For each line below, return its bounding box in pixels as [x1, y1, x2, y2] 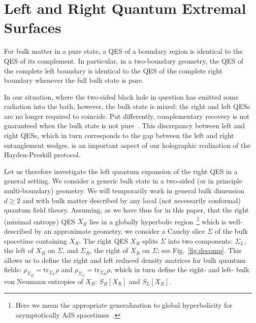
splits [142, 235, 159, 246]
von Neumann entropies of [4, 276, 83, 286]
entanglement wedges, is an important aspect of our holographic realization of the [4, 140, 251, 150]
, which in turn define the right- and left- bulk [110, 264, 250, 275]
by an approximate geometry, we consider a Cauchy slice [34, 226, 205, 236]
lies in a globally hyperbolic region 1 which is [89, 215, 226, 226]
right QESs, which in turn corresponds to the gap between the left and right [4, 130, 234, 141]
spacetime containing [4, 235, 67, 246]
